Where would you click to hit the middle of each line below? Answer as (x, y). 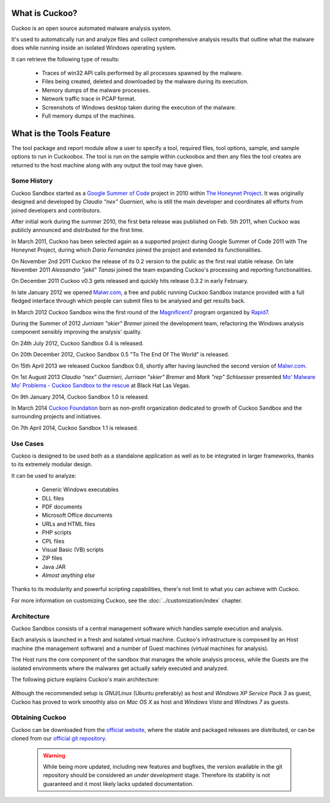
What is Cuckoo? (44, 13)
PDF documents (62, 507)
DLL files (53, 498)
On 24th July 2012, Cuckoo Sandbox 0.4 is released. (77, 343)
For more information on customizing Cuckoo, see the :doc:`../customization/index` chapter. (127, 600)
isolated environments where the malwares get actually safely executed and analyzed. (120, 668)
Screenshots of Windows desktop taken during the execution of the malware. (139, 107)
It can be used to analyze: (44, 475)
